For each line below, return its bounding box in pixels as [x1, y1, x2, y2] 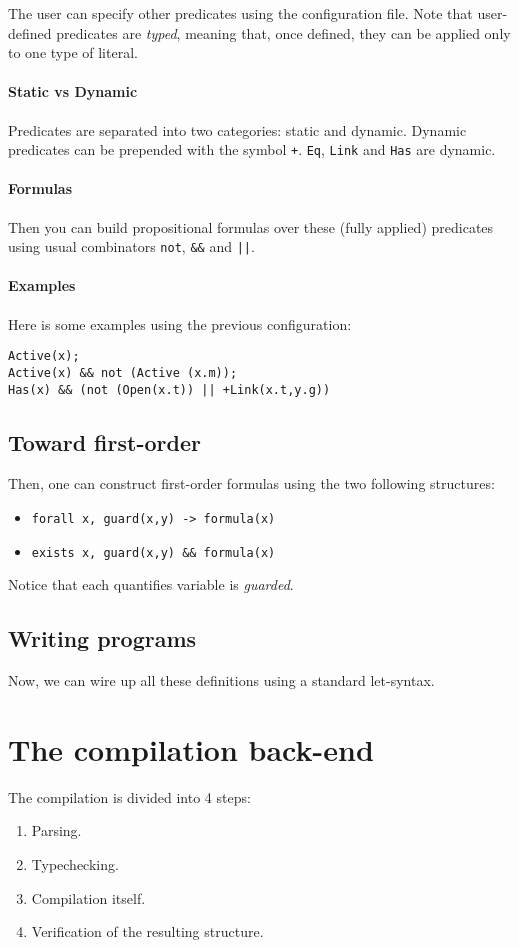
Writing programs [8, 623, 197, 654]
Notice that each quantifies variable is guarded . [8, 574, 294, 595]
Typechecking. [31, 854, 119, 875]
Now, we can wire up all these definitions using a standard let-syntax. [8, 670, 435, 691]
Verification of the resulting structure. [31, 921, 264, 942]
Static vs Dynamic [8, 81, 138, 102]
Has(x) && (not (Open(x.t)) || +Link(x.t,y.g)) [8, 382, 331, 397]
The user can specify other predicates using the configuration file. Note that [8, 3, 473, 23]
